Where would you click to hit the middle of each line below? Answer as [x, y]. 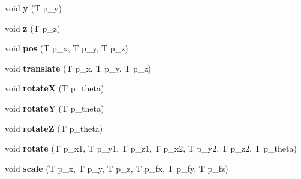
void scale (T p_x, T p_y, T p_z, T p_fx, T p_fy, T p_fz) [117, 168]
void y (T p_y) [33, 8]
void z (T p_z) [33, 28]
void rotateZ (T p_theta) [54, 128]
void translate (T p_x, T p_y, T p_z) [78, 68]
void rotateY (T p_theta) [55, 108]
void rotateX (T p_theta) [55, 88]
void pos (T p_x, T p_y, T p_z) [67, 48]
